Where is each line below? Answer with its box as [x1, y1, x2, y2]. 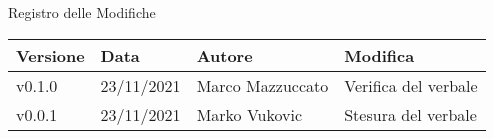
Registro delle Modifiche [8, 2, 156, 22]
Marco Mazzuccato [196, 73, 329, 97]
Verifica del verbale [344, 73, 478, 97]
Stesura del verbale [344, 102, 477, 126]
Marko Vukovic [196, 102, 303, 126]
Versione [16, 43, 85, 67]
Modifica [344, 43, 415, 67]
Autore [196, 43, 253, 67]
